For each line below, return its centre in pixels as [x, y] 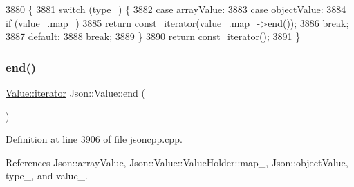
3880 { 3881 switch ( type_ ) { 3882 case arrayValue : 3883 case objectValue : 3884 [176, 9]
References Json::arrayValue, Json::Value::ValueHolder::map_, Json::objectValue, [177, 162]
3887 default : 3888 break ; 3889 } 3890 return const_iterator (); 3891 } [153, 36]
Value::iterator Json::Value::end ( [75, 92]
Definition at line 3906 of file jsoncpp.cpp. [94, 139]
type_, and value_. [47, 176]
